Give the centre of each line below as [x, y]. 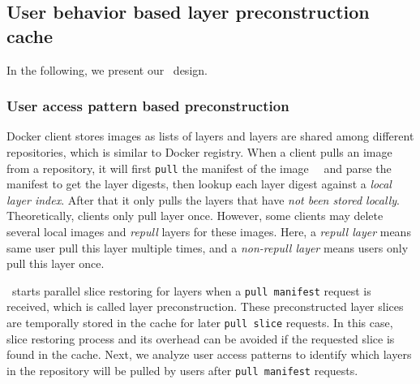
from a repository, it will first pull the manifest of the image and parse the [199, 168]
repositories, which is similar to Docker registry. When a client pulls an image [199, 152]
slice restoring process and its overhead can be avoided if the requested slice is [201, 338]
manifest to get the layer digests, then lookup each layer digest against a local [199, 184]
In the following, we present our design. [107, 69]
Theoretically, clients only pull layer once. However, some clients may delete [195, 216]
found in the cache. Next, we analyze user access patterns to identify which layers [209, 354]
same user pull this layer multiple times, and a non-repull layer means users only [208, 247]
